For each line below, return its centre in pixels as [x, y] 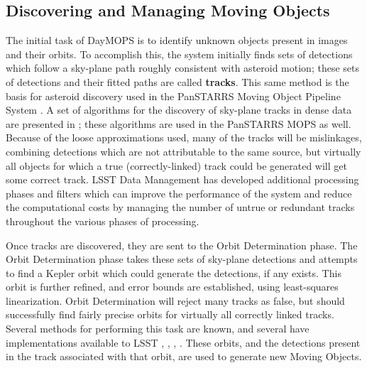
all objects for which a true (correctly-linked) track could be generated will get [176, 165]
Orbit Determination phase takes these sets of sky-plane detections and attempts [182, 259]
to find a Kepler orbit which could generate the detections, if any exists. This [174, 272]
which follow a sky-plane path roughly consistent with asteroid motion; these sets [182, 68]
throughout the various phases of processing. [103, 221]
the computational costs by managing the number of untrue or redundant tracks [180, 207]
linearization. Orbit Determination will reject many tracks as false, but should [175, 300]
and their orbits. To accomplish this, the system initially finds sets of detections [179, 54]
